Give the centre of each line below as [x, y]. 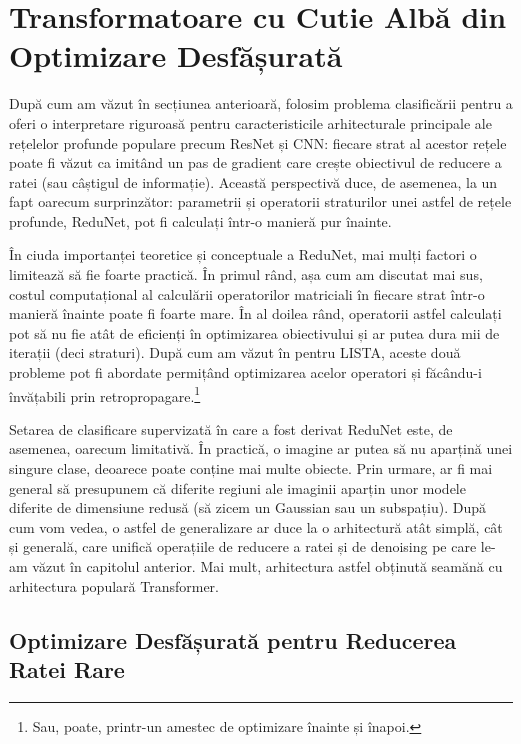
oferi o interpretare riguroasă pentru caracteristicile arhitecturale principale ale [250, 122]
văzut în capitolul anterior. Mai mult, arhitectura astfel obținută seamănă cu [267, 566]
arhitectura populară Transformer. [114, 585]
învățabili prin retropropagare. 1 [105, 394]
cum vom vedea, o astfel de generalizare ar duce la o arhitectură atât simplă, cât [256, 526]
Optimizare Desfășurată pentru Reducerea [233, 639]
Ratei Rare [67, 669]
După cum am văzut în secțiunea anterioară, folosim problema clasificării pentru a [261, 103]
